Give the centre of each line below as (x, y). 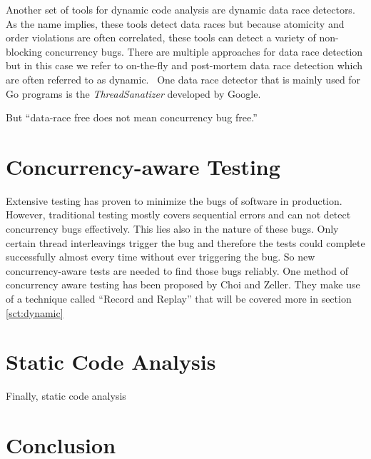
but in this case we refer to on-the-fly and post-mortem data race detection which (184, 65)
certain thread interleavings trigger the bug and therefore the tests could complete (185, 242)
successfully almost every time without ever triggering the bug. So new (161, 257)
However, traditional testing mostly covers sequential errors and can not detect (178, 215)
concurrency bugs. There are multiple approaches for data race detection (204, 51)
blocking (24, 51)
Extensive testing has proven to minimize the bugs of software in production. (174, 200)
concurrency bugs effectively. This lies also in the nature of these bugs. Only (172, 229)
